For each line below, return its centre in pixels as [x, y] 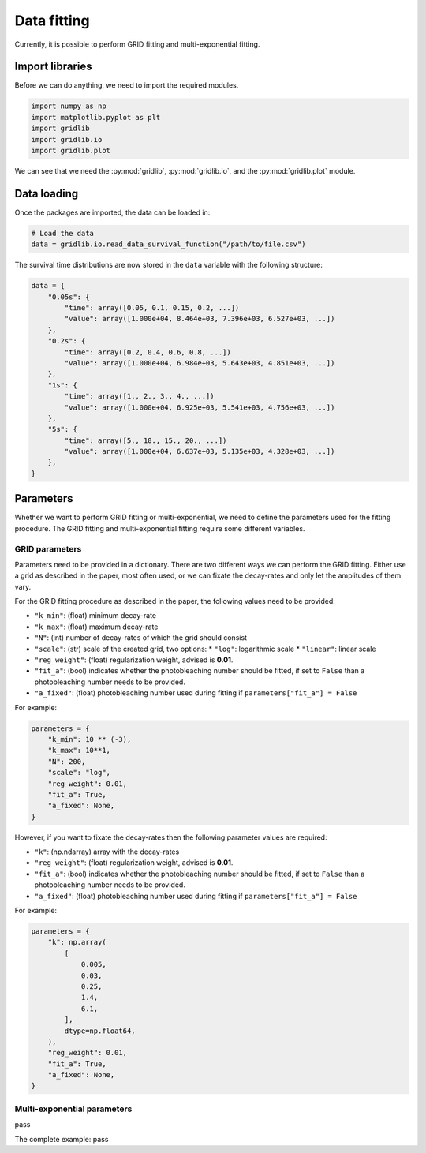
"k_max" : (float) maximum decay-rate [96, 627]
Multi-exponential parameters [73, 1109]
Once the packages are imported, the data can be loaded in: [112, 212]
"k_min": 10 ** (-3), [90, 739]
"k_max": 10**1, [79, 751]
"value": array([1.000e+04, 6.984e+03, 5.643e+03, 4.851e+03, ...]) [200, 363]
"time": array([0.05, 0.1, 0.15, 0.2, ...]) [152, 308]
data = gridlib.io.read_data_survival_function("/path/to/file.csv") [168, 244]
